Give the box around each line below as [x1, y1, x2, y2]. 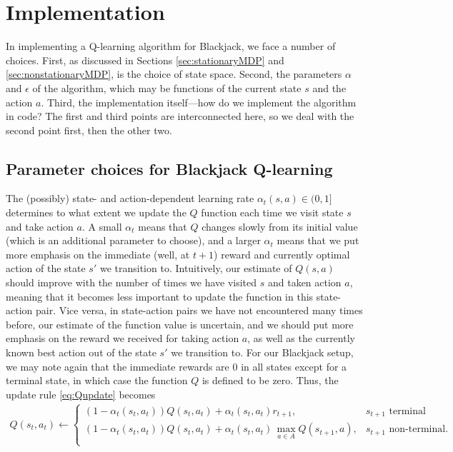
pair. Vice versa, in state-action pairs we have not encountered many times [35, 303, 363, 318]
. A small [81, 219, 122, 233]
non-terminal [389, 424, 446, 435]
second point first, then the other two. [6, 122, 172, 137]
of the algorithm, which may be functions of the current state [32, 80, 302, 95]
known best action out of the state [6, 345, 156, 360]
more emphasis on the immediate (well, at [6, 246, 190, 261]
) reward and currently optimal [214, 246, 350, 261]
